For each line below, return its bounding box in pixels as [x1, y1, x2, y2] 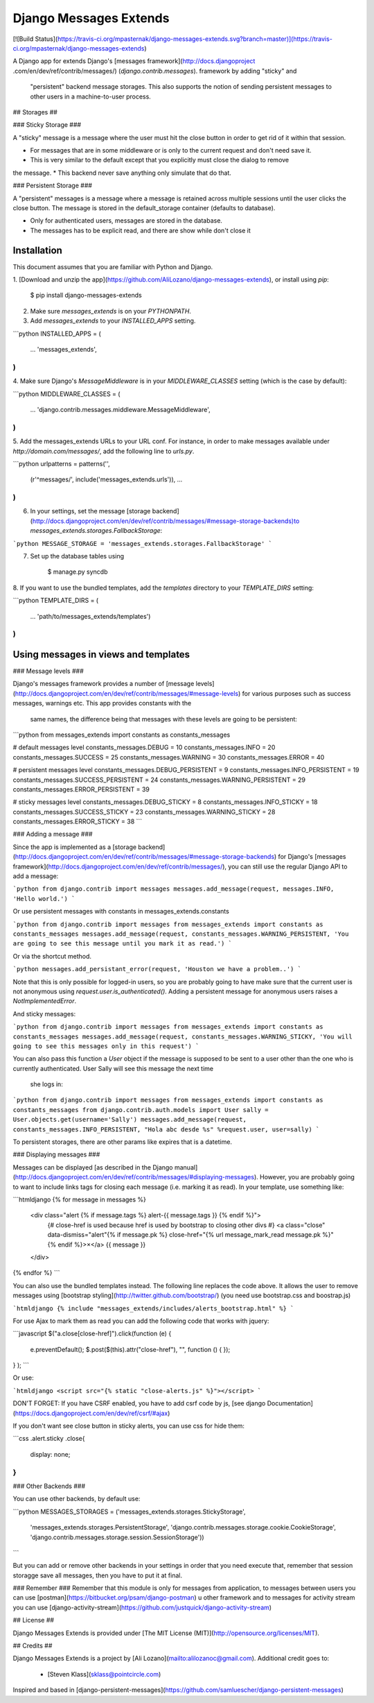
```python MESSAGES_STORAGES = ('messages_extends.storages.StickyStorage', [12, 1507, 246, 1516]
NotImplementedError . [12, 997, 76, 1005]
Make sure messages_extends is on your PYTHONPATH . [30, 307, 192, 315]
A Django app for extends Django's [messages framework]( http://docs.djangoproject [12, 57, 256, 65]
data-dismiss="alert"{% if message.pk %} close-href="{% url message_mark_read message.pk [47, 1231, 321, 1239]
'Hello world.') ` [12, 895, 75, 902]
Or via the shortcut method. [12, 952, 92, 960]
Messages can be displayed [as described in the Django [12, 1163, 173, 1172]
